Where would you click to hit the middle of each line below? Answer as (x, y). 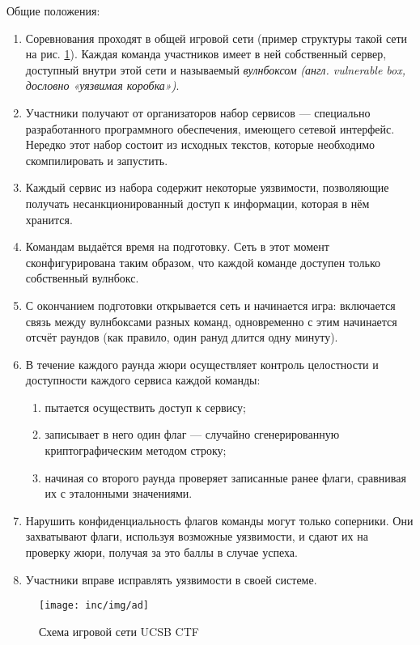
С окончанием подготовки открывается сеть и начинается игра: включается (210, 305)
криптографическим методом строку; (136, 450)
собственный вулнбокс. (82, 278)
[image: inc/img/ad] (94, 606)
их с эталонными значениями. (119, 493)
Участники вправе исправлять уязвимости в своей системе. (171, 579)
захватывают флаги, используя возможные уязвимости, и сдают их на (197, 536)
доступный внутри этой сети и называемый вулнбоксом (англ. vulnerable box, (216, 69)
